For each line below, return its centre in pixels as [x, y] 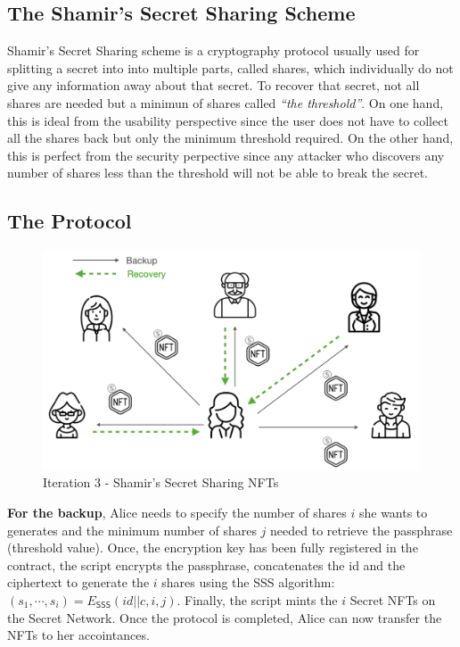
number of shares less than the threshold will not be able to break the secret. [218, 173]
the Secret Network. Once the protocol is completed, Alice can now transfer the [225, 617]
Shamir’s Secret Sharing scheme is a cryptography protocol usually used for [214, 50]
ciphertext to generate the [78, 582]
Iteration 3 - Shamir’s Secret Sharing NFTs [161, 482]
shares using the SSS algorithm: [248, 582]
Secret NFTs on [393, 599]
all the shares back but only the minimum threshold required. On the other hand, [230, 138]
